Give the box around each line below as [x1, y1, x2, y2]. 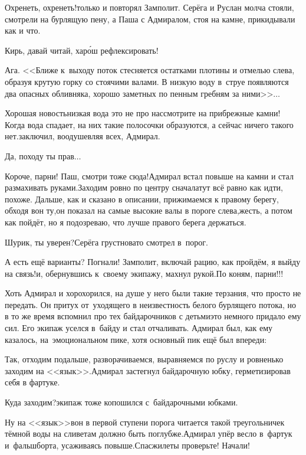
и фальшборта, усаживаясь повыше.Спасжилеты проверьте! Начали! [5, 438, 250, 451]
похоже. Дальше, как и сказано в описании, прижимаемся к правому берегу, [5, 192, 279, 205]
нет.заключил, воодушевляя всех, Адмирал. [5, 130, 160, 142]
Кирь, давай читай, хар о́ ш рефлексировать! [5, 44, 159, 56]
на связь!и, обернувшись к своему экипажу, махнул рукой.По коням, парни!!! [5, 267, 284, 279]
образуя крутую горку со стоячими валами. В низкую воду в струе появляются [5, 75, 289, 87]
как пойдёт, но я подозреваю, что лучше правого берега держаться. [5, 215, 246, 228]
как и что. [5, 24, 41, 37]
